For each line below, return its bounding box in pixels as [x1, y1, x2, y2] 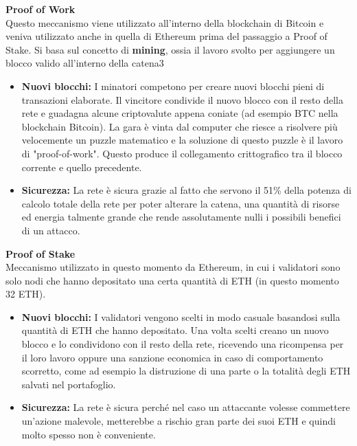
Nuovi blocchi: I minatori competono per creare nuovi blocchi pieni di [21, 78, 325, 93]
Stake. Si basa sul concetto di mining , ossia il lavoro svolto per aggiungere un [5, 42, 335, 56]
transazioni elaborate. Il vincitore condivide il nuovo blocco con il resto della [21, 92, 343, 107]
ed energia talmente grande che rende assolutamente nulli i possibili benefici [21, 210, 341, 224]
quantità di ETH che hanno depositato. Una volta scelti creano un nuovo [21, 323, 329, 337]
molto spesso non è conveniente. [21, 427, 156, 441]
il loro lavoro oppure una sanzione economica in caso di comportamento [21, 350, 323, 364]
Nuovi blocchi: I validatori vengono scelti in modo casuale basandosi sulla [21, 309, 341, 324]
